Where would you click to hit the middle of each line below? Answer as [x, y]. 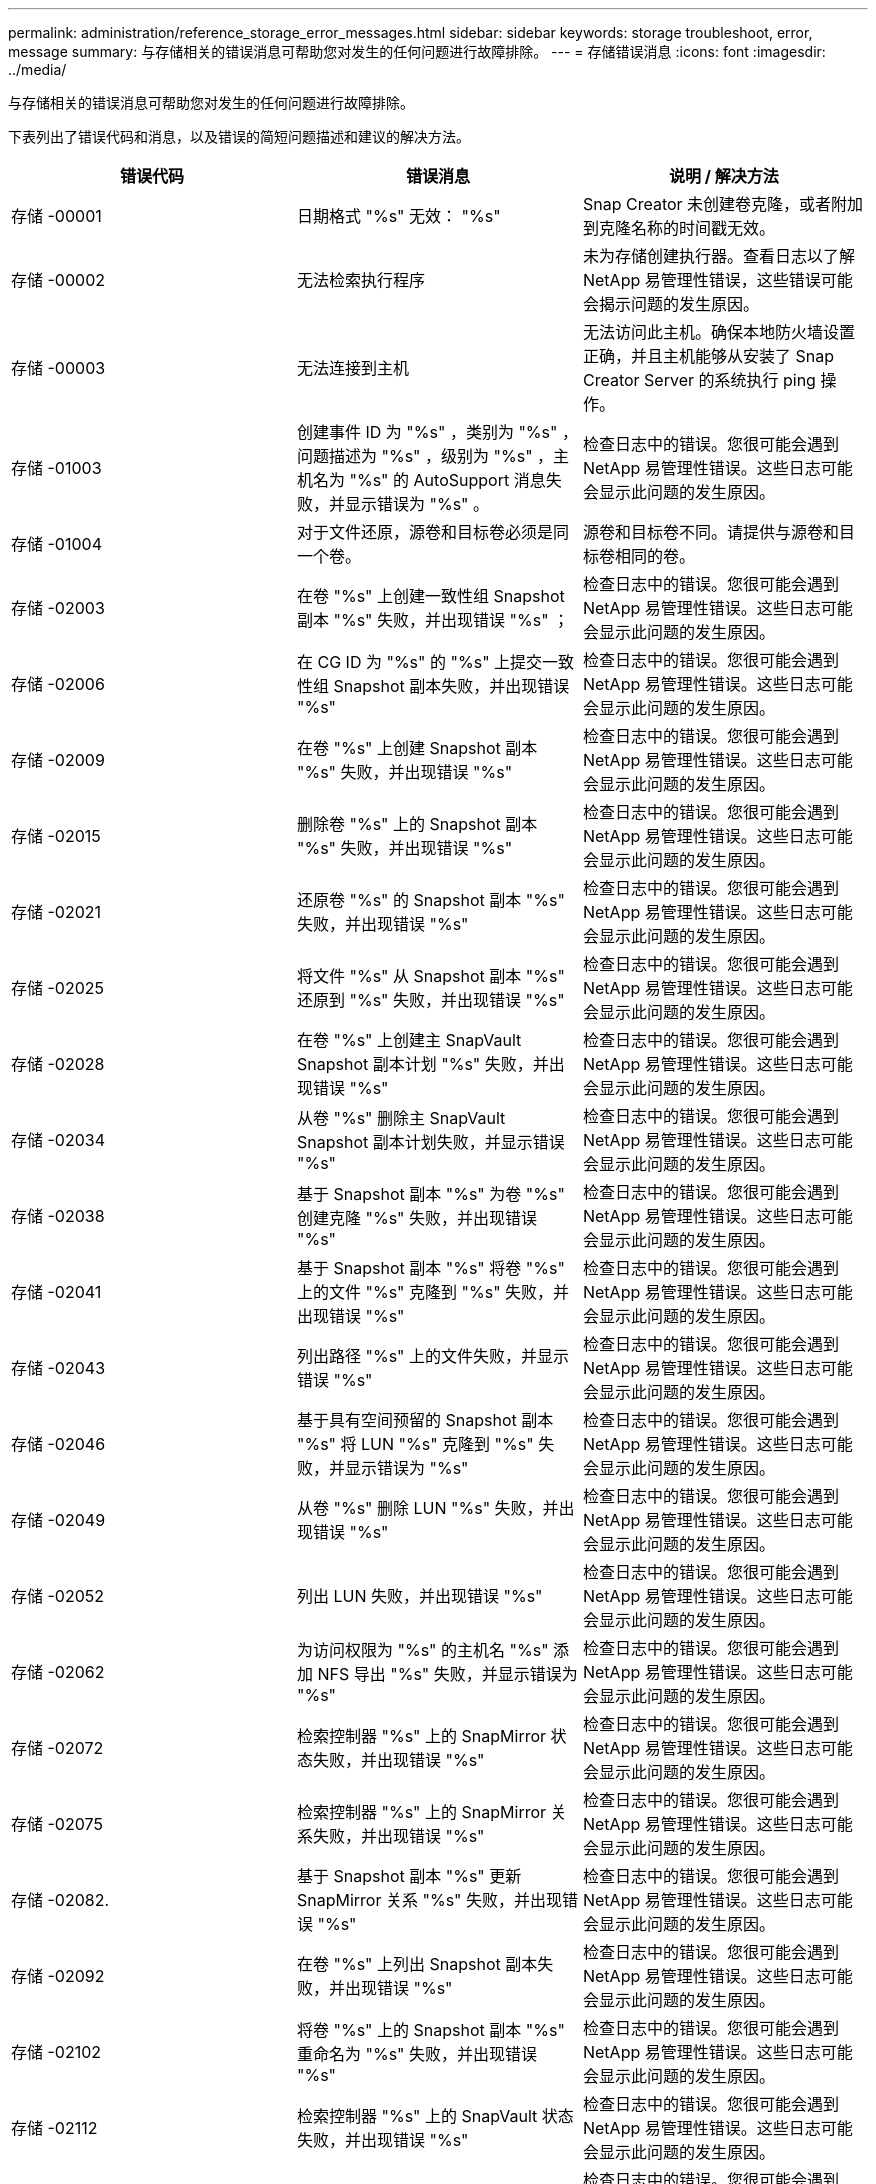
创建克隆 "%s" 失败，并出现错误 [417, 1218]
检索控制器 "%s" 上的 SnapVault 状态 [435, 2116]
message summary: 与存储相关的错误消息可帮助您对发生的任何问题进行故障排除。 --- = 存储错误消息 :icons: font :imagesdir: [417, 51]
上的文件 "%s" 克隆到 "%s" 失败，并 [433, 1292]
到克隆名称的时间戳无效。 [678, 228]
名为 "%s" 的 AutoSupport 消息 [429, 480]
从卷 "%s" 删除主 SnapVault [401, 1118]
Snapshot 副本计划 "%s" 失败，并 [422, 1064]
